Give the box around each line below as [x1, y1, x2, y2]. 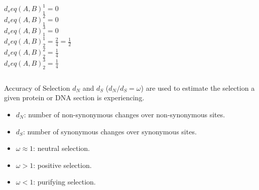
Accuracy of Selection [4, 82, 70, 93]
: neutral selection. [33, 143, 90, 153]
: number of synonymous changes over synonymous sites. [23, 126, 197, 136]
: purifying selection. [33, 176, 96, 187]
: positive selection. [33, 159, 92, 170]
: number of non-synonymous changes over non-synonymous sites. [24, 109, 225, 119]
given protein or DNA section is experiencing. [4, 92, 145, 103]
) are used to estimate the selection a [141, 82, 255, 93]
